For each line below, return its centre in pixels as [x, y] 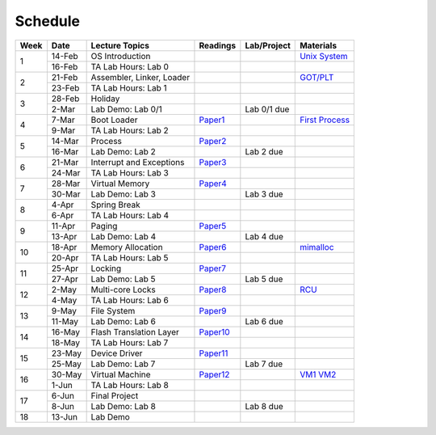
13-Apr [64, 236]
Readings [218, 45]
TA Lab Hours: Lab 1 [129, 87]
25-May [67, 364]
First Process [325, 120]
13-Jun [65, 416]
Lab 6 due [264, 321]
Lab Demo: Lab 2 [124, 151]
